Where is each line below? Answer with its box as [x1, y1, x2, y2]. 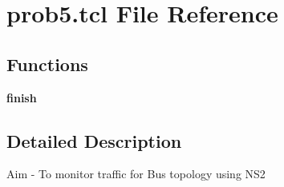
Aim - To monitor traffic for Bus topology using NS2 [6, 165, 266, 182]
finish [6, 89, 37, 105]
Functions [6, 51, 88, 76]
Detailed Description [6, 128, 182, 153]
